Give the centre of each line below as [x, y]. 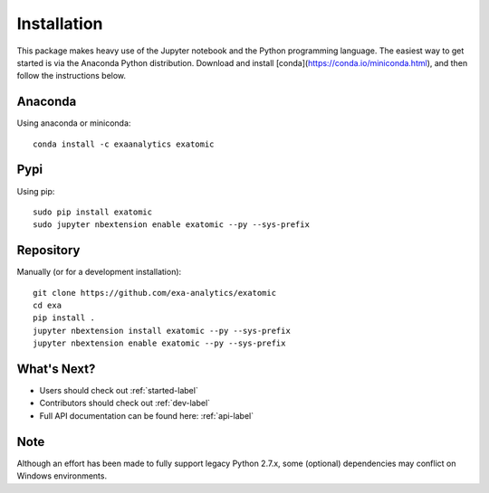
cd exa [48, 305]
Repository [48, 250]
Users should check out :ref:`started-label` [119, 391]
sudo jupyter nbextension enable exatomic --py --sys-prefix [171, 225]
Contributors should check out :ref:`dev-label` [125, 403]
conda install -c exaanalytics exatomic [124, 144]
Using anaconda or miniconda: [74, 123]
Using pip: [36, 191]
